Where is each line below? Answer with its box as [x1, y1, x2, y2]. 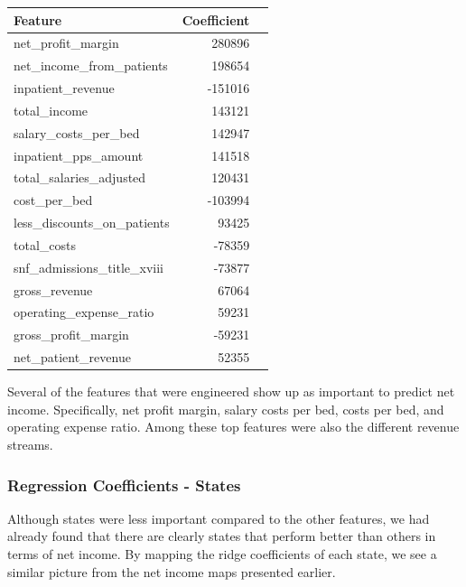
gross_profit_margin [14, 325, 129, 344]
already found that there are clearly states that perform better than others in [7, 526, 436, 545]
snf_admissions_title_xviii [14, 257, 163, 276]
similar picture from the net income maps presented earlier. [7, 562, 336, 581]
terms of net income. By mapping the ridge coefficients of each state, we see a [7, 545, 437, 564]
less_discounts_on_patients [14, 213, 170, 232]
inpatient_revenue [14, 79, 115, 98]
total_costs [14, 235, 76, 254]
